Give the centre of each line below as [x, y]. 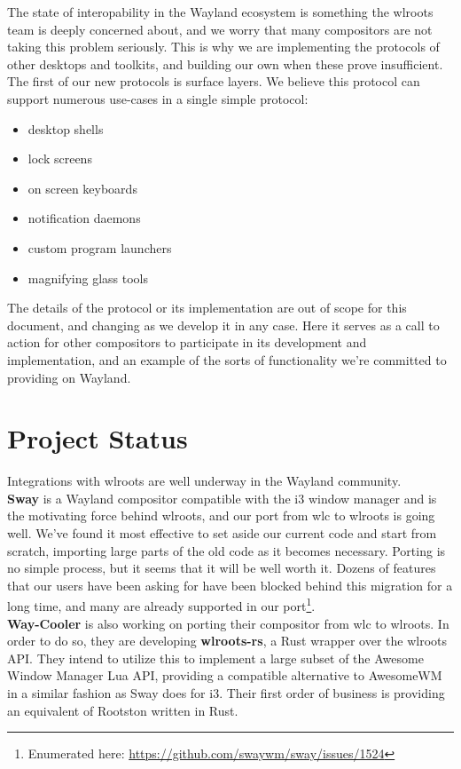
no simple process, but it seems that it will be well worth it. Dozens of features [222, 568]
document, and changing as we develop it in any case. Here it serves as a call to [223, 325]
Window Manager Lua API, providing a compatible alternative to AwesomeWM [225, 675]
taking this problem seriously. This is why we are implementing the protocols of [223, 47]
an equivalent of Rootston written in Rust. [123, 710]
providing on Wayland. [69, 377]
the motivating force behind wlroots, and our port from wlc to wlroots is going [221, 515]
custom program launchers [100, 247]
